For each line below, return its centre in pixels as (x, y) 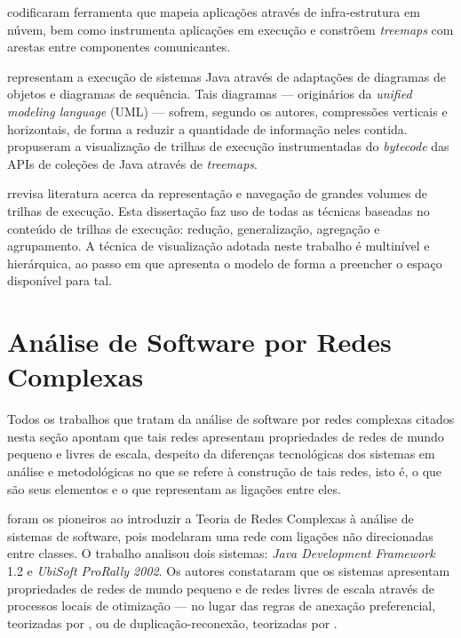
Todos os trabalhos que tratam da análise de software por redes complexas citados (231, 419)
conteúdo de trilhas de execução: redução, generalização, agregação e (194, 228)
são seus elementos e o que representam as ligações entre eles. (174, 488)
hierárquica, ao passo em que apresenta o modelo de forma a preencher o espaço (225, 263)
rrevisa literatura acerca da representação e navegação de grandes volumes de (218, 193)
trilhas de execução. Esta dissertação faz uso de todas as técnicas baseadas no (219, 210)
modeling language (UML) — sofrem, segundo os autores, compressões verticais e (227, 111)
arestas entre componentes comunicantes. (119, 47)
